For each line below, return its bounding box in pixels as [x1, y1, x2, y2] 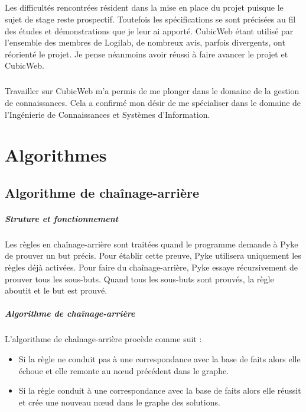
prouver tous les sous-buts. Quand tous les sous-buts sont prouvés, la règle [5, 272, 274, 285]
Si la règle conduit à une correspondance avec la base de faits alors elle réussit [18, 384, 301, 397]
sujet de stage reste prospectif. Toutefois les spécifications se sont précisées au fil [5, 12, 296, 25]
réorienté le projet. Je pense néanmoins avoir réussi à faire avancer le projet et [5, 47, 288, 60]
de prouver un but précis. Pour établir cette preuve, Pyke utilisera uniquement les [5, 249, 301, 262]
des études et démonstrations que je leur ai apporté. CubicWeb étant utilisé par [5, 24, 294, 37]
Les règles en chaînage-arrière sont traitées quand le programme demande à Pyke [5, 237, 298, 250]
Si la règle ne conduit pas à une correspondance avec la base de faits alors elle [18, 352, 301, 365]
